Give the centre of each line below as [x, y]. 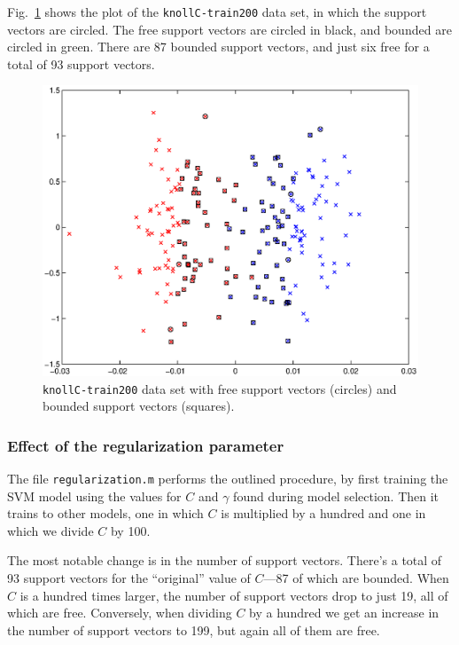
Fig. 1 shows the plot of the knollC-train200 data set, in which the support [217, 12]
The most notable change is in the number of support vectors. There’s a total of [225, 560]
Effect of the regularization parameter [146, 445]
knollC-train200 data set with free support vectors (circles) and [220, 388]
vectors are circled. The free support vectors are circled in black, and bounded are [229, 29]
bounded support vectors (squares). [139, 406]
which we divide [51, 530]
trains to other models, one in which [105, 513]
